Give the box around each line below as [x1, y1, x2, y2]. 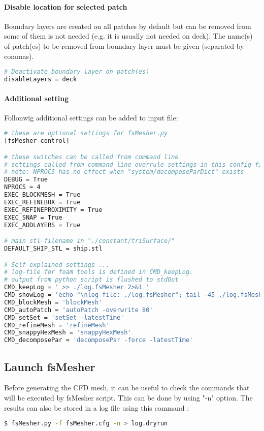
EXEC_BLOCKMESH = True [4, 191, 81, 199]
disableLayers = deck [4, 76, 77, 83]
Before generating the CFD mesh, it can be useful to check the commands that [4, 382, 250, 393]
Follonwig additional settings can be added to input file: [4, 112, 178, 122]
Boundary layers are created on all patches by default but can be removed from [4, 20, 251, 31]
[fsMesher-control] [4, 137, 70, 145]
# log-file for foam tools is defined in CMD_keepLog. [4, 268, 193, 276]
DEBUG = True [4, 176, 48, 183]
